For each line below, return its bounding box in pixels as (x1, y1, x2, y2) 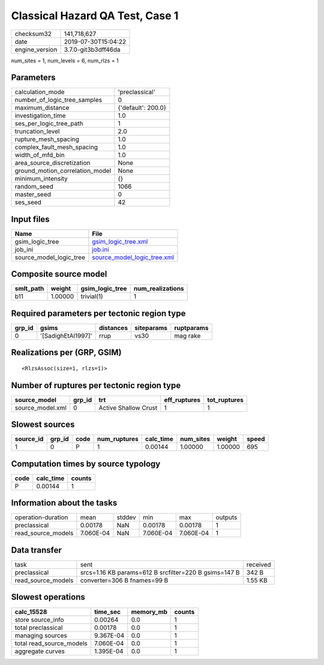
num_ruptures (97, 435, 139, 444)
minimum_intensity (14, 175, 68, 183)
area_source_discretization (14, 159, 91, 167)
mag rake (174, 332, 201, 340)
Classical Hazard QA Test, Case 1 (11, 9, 179, 22)
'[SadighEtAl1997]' (40, 332, 92, 340)
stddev (116, 513, 136, 522)
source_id (14, 435, 44, 444)
